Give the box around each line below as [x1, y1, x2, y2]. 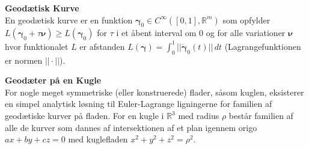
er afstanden [79, 40, 125, 52]
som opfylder [222, 13, 271, 26]
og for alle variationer [206, 26, 286, 39]
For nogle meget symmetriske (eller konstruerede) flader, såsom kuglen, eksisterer [5, 85, 304, 98]
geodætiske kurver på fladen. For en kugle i [5, 109, 164, 122]
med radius [178, 109, 219, 122]
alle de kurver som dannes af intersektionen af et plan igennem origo [5, 121, 257, 133]
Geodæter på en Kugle [5, 74, 102, 87]
